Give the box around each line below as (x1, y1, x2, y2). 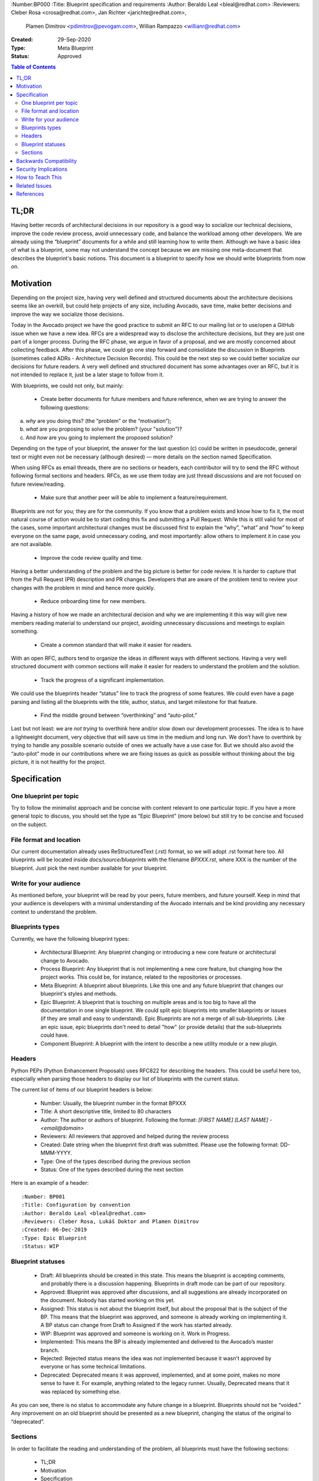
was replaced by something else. (40, 1388, 121, 1395)
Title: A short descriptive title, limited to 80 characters (40, 1108, 171, 1115)
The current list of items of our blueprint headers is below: (11, 1086, 153, 1093)
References (16, 190, 44, 198)
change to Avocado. (40, 957, 90, 964)
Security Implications (16, 166, 68, 173)
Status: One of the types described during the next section (40, 1166, 184, 1173)
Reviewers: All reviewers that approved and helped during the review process (40, 1133, 229, 1140)
